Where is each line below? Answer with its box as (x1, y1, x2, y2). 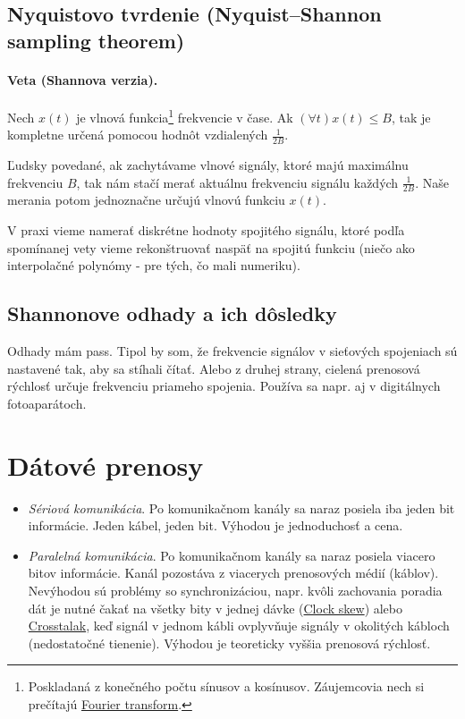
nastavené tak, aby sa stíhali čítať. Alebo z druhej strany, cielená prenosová (7, 359, 420, 377)
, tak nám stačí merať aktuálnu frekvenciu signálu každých (76, 173, 399, 191)
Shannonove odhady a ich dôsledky (7, 300, 337, 327)
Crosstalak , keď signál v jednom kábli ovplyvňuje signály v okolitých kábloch (28, 616, 450, 635)
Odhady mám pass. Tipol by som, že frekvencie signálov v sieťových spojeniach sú (7, 342, 458, 360)
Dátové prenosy (7, 446, 204, 483)
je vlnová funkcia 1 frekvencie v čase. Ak (76, 105, 293, 126)
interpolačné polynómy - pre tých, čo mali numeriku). (7, 256, 300, 275)
